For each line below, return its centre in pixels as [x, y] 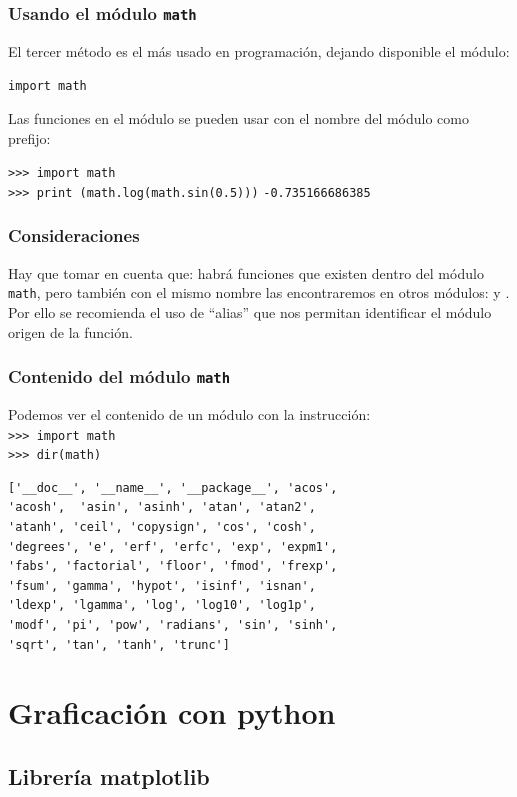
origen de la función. [70, 331]
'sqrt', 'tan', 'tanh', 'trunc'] [119, 644]
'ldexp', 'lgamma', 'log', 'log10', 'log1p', [162, 605]
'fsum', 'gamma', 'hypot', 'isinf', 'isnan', [162, 585]
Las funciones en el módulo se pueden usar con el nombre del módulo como [238, 118]
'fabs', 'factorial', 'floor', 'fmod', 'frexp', [173, 566]
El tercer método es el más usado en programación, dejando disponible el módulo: [259, 50]
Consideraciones [74, 235]
